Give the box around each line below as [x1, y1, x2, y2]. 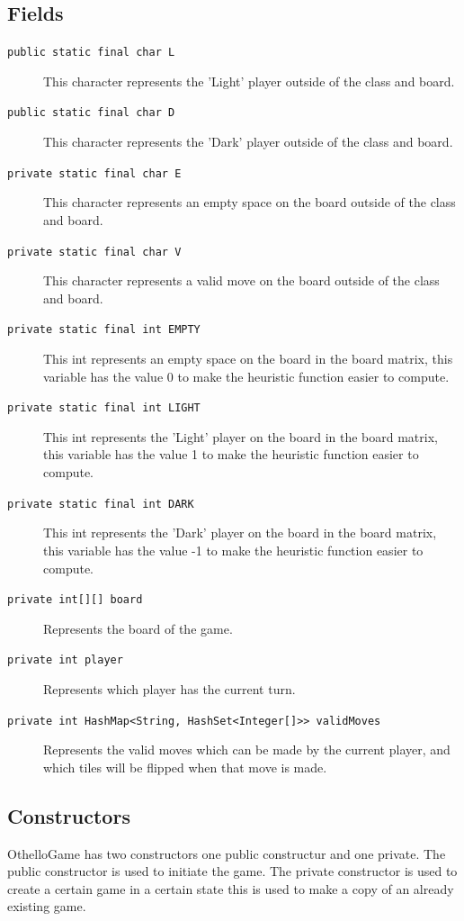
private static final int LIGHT [7, 402, 201, 415]
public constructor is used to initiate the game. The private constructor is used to [7, 862, 458, 880]
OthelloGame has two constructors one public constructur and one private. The [7, 844, 446, 862]
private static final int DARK [7, 497, 194, 510]
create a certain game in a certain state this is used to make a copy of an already [7, 879, 454, 898]
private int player [7, 654, 123, 667]
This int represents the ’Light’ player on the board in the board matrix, [43, 427, 438, 446]
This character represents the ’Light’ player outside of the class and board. [43, 71, 455, 90]
